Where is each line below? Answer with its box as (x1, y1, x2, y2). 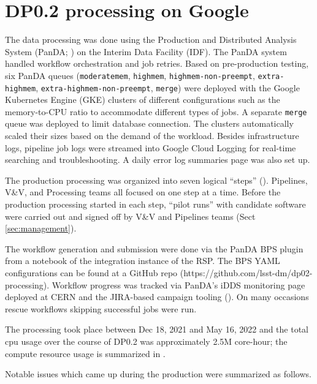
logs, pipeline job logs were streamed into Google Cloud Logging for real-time (5, 141, 296, 154)
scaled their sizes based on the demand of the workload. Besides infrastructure (5, 129, 299, 142)
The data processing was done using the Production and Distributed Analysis (5, 33, 297, 46)
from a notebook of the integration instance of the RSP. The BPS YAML (5, 254, 280, 267)
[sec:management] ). (5, 222, 77, 235)
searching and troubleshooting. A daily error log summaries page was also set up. (5, 153, 310, 166)
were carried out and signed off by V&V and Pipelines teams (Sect (5, 209, 256, 222)
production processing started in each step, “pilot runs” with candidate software (5, 198, 306, 211)
